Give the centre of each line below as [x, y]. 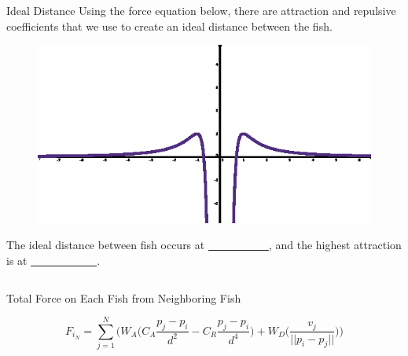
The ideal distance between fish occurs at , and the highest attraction [204, 245]
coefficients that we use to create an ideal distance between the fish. [169, 26]
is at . [53, 260]
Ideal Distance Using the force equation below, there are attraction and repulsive [201, 10]
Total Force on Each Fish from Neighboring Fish [124, 297]
